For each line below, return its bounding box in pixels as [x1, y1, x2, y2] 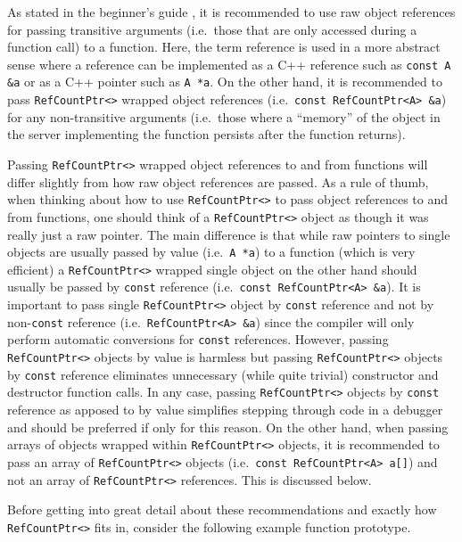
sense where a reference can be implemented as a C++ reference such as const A [7, 54, 451, 73]
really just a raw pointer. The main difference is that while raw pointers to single [7, 225, 450, 243]
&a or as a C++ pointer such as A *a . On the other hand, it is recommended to [7, 72, 442, 91]
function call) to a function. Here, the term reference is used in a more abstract [7, 37, 441, 56]
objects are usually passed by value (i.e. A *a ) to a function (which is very [7, 242, 416, 261]
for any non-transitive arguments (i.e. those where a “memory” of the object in [7, 107, 441, 126]
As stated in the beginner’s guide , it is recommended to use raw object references [7, 3, 456, 21]
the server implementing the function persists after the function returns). [7, 125, 406, 144]
